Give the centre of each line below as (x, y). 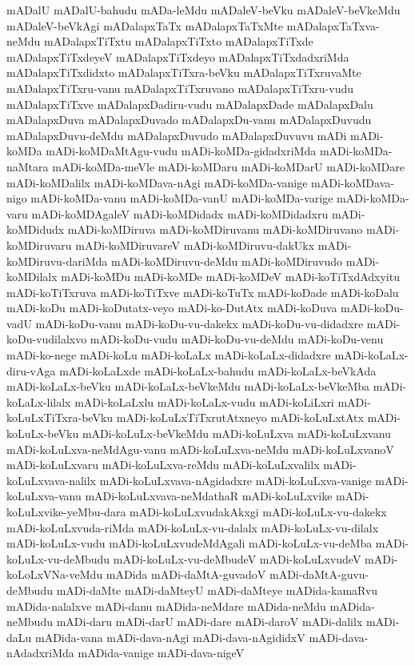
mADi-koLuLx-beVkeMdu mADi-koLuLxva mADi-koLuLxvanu (236, 433)
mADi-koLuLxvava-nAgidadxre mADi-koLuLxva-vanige (235, 480)
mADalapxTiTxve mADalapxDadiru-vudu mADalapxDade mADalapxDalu (190, 104)
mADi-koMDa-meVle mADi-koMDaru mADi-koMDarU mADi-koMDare (228, 166)
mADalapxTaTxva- (333, 25)
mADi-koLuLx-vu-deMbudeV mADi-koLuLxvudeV (237, 558)
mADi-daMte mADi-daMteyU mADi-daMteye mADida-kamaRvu (217, 590)
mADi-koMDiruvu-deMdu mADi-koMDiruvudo (227, 261)
